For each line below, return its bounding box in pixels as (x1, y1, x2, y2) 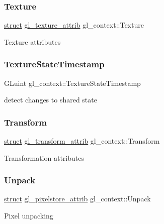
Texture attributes (4, 36, 61, 47)
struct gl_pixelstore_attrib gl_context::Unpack (4, 193, 151, 204)
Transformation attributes (4, 152, 84, 163)
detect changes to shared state (4, 94, 97, 105)
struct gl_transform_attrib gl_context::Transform (4, 136, 160, 146)
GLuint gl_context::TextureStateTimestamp (4, 77, 141, 88)
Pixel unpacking (4, 210, 53, 221)
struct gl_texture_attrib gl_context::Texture (4, 20, 144, 30)
